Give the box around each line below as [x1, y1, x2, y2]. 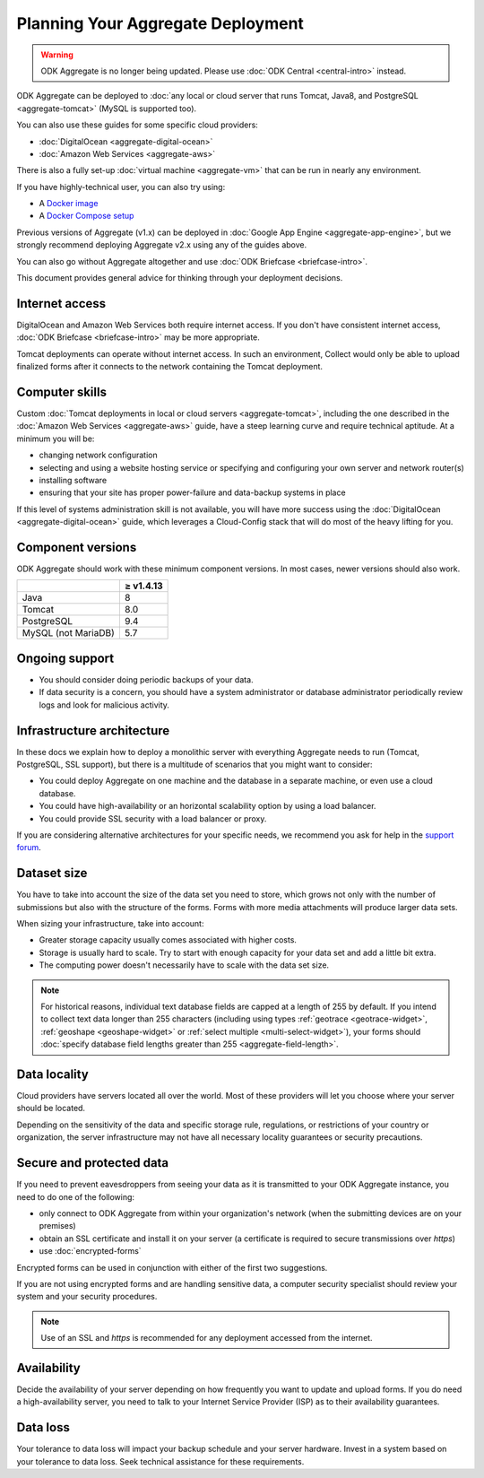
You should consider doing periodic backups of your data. [39, 674, 255, 685]
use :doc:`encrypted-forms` [39, 1246, 143, 1256]
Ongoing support [16, 650, 115, 665]
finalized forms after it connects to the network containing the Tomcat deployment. [16, 361, 323, 372]
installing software [39, 474, 108, 485]
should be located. [16, 1103, 85, 1114]
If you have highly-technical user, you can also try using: [16, 181, 226, 192]
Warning [40, 49, 73, 60]
